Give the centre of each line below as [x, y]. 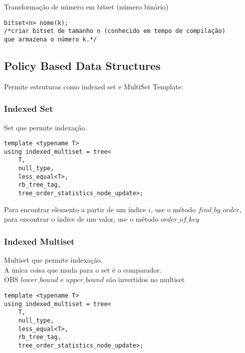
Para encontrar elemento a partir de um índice [75, 209]
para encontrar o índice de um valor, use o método [81, 219]
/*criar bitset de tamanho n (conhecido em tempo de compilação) [115, 31]
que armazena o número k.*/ [51, 39]
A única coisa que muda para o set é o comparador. [83, 269]
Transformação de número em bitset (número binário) [86, 6]
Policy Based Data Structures [82, 65]
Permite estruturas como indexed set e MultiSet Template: [94, 86]
